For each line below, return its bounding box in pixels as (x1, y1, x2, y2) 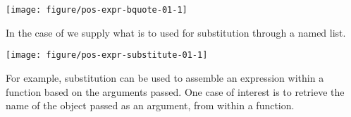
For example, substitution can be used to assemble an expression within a (6, 70, 324, 85)
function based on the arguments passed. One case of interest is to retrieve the (6, 84, 345, 99)
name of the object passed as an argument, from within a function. (6, 98, 295, 113)
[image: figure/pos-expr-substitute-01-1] (6, 50, 208, 61)
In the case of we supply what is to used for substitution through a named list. (6, 25, 346, 39)
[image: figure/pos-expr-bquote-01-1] (6, 5, 187, 15)
